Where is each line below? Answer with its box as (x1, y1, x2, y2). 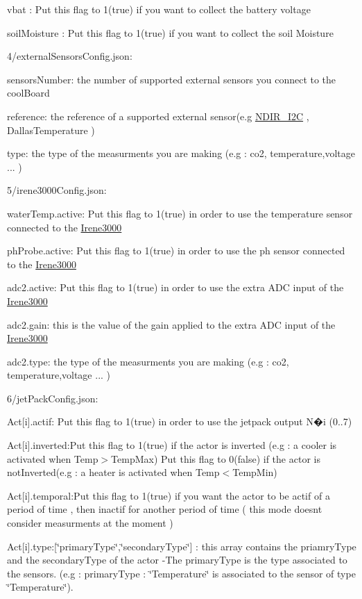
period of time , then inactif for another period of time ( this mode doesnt (7, 502, 322, 516)
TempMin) (232, 465, 277, 479)
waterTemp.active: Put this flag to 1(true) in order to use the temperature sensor (7, 206, 353, 220)
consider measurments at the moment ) (7, 516, 173, 530)
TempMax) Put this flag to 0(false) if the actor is (111, 451, 320, 466)
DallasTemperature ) (7, 122, 95, 137)
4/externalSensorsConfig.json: (7, 49, 132, 63)
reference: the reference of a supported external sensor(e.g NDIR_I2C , (7, 108, 309, 123)
